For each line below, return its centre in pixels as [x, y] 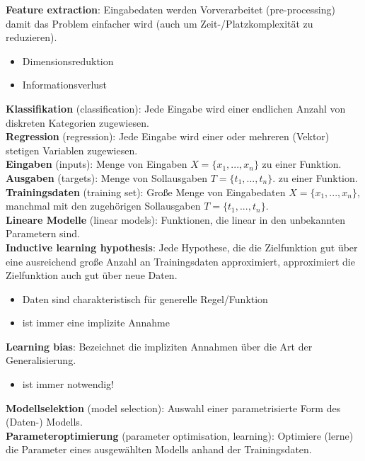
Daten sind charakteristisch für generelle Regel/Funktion [145, 298]
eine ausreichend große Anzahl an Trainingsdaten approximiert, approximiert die [180, 261]
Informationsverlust [65, 85]
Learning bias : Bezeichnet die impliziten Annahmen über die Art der [159, 346]
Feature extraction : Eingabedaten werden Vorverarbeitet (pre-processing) [170, 9]
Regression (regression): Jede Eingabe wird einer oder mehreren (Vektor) [168, 136]
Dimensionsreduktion [68, 61]
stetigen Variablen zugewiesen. [72, 150]
